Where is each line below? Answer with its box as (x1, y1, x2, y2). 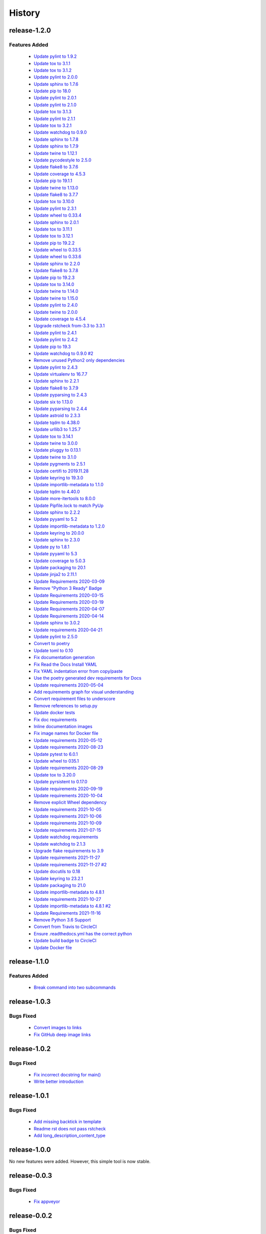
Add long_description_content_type (33, 1132, 106, 1138)
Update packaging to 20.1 (33, 565, 86, 571)
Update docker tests (33, 710, 75, 716)
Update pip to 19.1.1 (33, 178, 72, 184)
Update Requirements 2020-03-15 (33, 592, 103, 598)
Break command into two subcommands (33, 985, 116, 991)
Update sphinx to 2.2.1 (33, 378, 79, 384)
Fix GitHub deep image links (33, 1032, 91, 1038)
